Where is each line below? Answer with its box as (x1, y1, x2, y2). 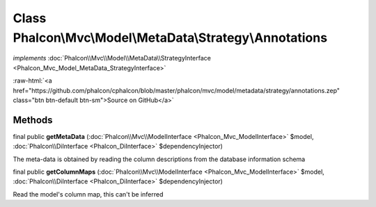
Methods (13, 114, 53, 126)
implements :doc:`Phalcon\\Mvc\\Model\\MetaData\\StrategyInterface (13, 54, 212, 63)
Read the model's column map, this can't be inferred (13, 190, 164, 198)
